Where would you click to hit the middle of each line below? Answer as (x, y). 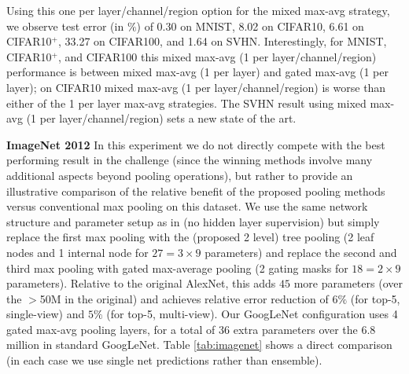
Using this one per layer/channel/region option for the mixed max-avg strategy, (198, 10)
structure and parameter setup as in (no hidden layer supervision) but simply (193, 221)
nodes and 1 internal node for (77, 252)
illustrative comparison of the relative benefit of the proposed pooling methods (196, 191)
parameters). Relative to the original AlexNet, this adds (141, 283)
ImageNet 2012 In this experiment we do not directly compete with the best (196, 144)
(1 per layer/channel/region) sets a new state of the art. (161, 118)
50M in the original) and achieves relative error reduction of (184, 298)
